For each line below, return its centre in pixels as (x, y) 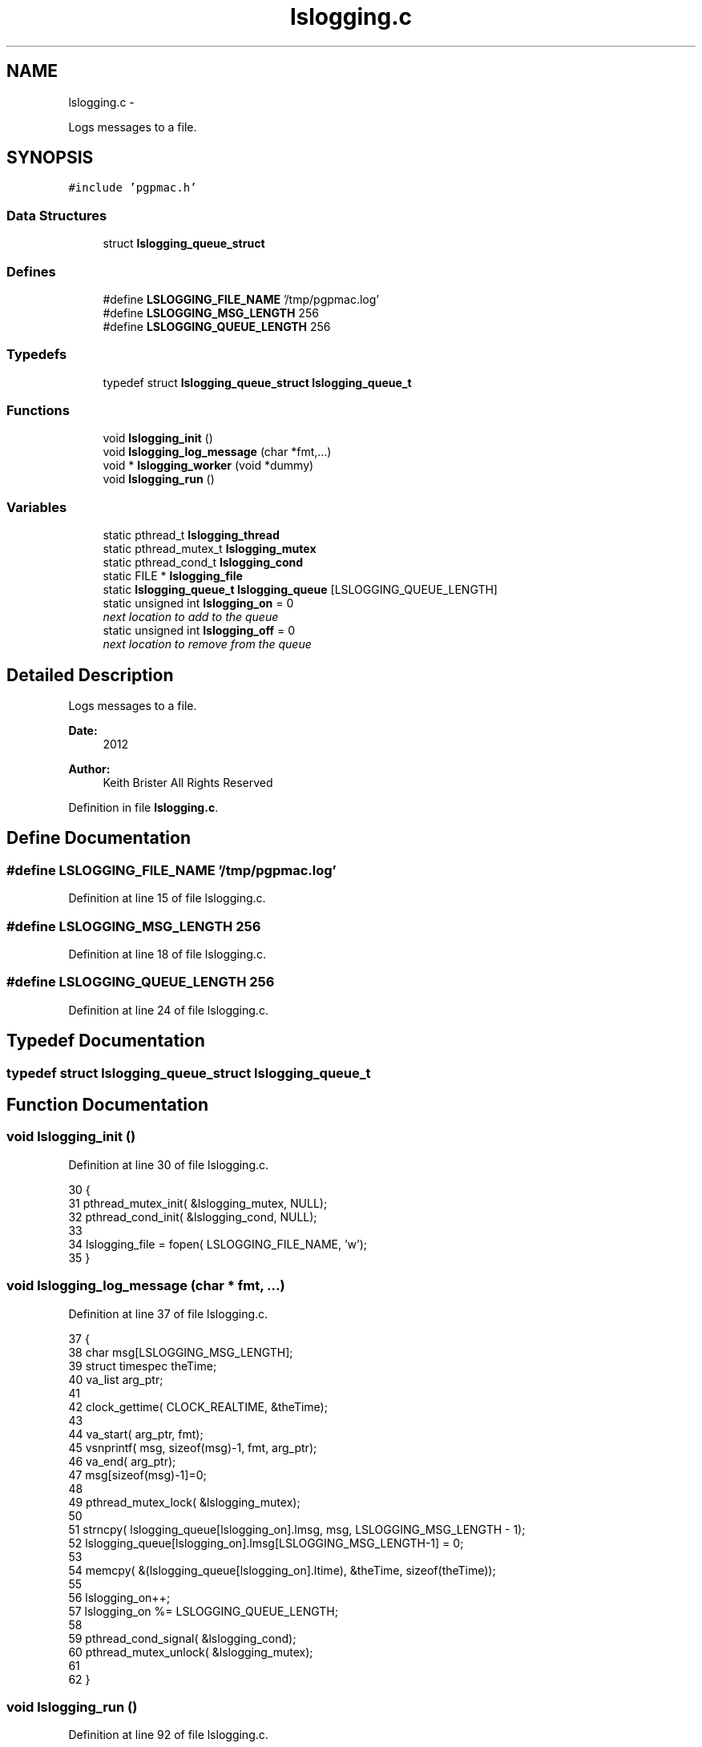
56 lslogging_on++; (119, 1597)
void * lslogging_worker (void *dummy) (208, 466)
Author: (89, 769)
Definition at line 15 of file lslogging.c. (167, 898)
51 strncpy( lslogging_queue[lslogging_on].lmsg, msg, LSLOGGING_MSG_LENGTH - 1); (297, 1529)
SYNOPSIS (50, 158)
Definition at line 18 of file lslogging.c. (167, 954)
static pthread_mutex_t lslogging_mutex (210, 549)
